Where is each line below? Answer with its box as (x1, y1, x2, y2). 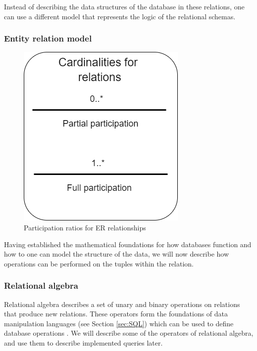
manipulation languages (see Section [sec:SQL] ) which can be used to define (4, 318, 234, 328)
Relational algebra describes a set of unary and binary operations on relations (4, 299, 240, 309)
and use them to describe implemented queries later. (4, 337, 163, 348)
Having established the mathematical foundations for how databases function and (4, 239, 252, 249)
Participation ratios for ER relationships (24, 222, 146, 232)
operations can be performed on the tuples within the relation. (4, 258, 194, 268)
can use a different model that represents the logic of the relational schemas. (4, 11, 236, 21)
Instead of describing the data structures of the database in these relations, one (4, 1, 245, 11)
